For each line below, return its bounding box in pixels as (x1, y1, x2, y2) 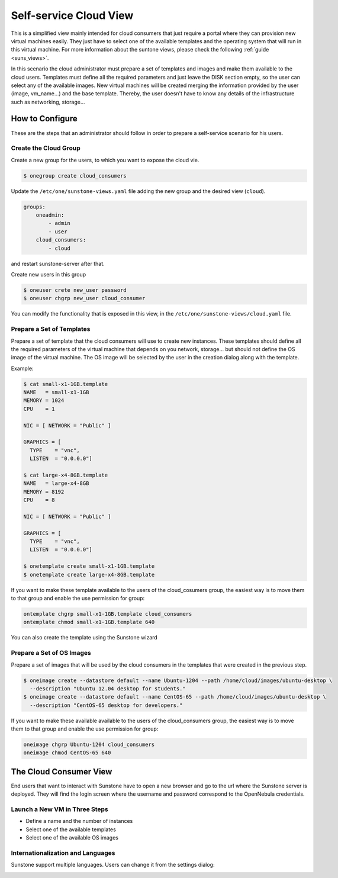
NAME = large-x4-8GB (23, 480, 89, 487)
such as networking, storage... (11, 98, 85, 105)
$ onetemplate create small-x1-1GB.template (23, 563, 155, 570)
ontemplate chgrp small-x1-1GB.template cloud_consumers (23, 610, 192, 617)
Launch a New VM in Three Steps (11, 805, 109, 813)
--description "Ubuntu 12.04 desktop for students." (30, 685, 186, 692)
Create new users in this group (11, 271, 86, 278)
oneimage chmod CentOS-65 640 (23, 750, 111, 756)
